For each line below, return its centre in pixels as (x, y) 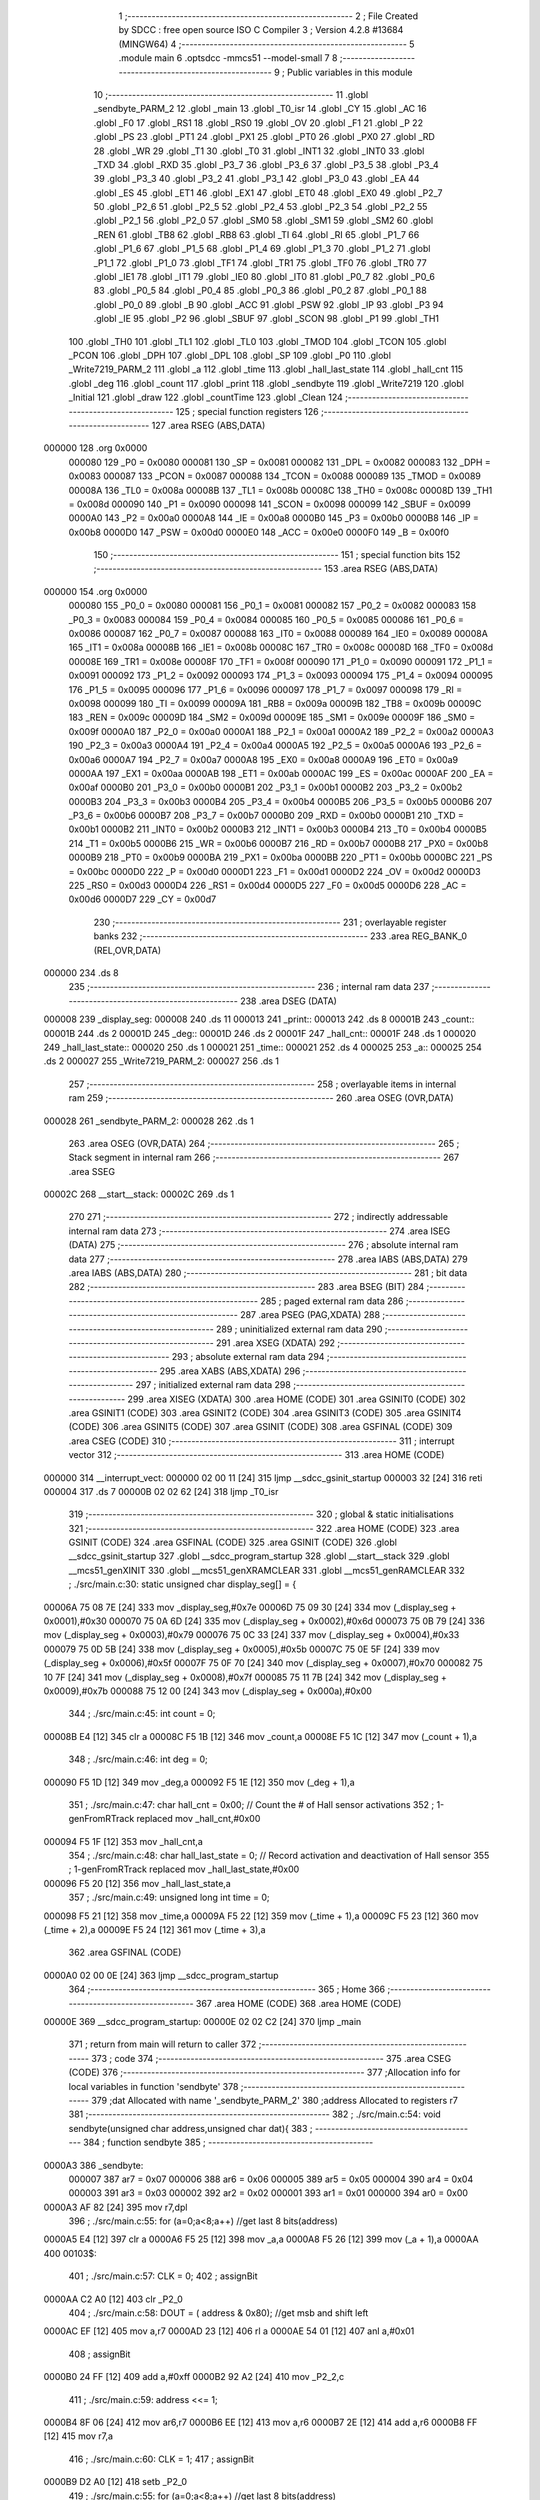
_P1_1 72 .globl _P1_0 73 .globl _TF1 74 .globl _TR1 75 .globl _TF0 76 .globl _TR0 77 (260, 262)
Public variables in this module (349, 72)
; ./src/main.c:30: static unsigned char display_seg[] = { (182, 1584)
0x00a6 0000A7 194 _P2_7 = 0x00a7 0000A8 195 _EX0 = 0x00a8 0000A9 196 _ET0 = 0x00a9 (263, 759)
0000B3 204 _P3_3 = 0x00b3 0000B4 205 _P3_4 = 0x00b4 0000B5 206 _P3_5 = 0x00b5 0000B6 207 (280, 801)
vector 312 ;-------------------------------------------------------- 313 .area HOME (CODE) (256, 1455)
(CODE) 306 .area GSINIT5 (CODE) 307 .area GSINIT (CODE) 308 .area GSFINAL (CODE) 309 (260, 1427)
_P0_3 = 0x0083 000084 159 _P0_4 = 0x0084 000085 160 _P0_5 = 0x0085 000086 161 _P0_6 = (266, 619)
